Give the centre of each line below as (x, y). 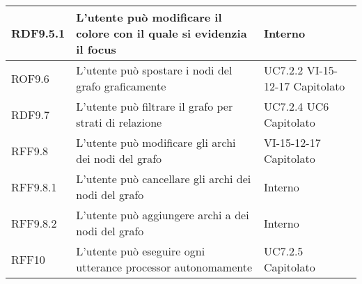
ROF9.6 (30, 78)
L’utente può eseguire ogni (141, 251)
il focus (96, 49)
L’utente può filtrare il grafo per (155, 106)
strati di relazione (119, 122)
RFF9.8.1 (34, 187)
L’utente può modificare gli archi (156, 142)
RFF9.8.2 (34, 223)
